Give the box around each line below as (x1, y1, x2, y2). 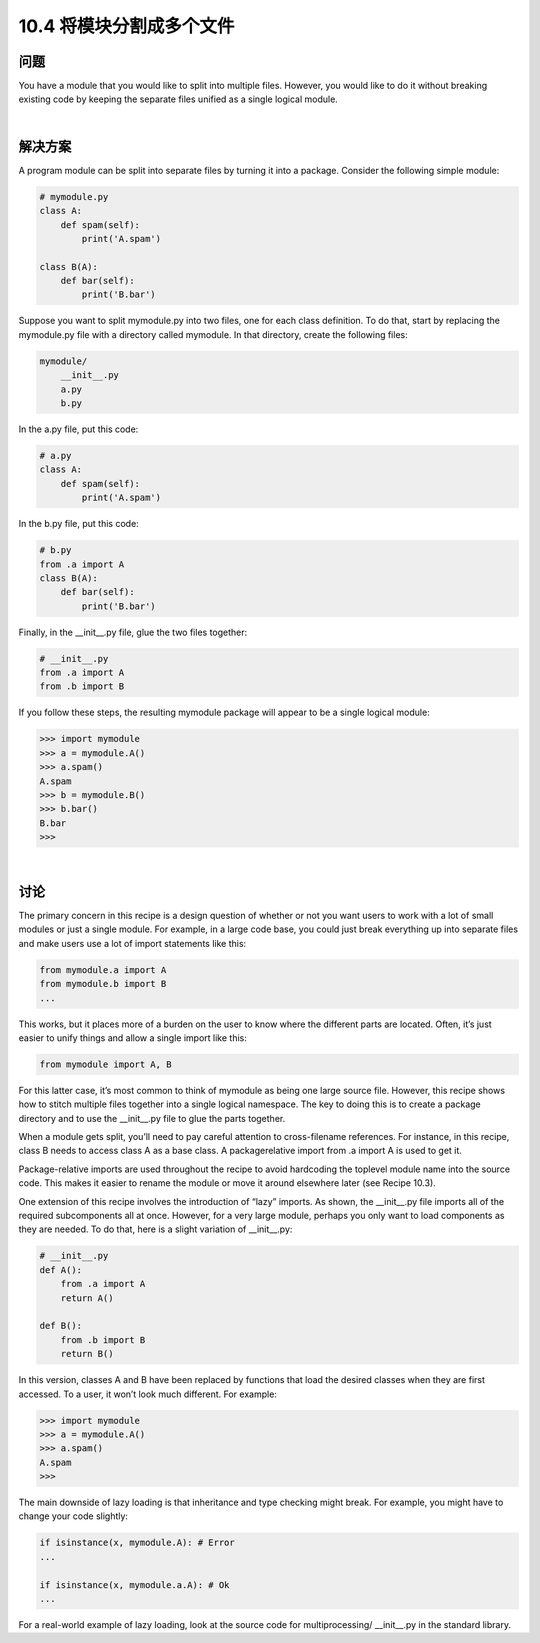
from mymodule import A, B (39, 1058, 172, 1070)
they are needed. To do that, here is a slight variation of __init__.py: (18, 1223, 293, 1235)
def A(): (39, 1264, 83, 1275)
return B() (60, 1348, 114, 1360)
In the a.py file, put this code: (18, 423, 139, 435)
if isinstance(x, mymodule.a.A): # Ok (39, 1579, 230, 1590)
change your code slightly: (18, 1510, 129, 1522)
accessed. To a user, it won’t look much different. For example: (18, 1388, 277, 1400)
